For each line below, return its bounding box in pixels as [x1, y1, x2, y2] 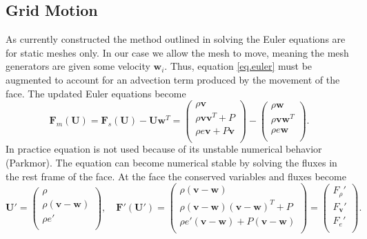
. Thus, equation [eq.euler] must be [164, 59, 313, 73]
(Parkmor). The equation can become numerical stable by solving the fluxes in [6, 155, 337, 170]
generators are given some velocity [6, 59, 150, 73]
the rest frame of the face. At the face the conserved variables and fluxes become [6, 169, 346, 183]
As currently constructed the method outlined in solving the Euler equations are [6, 32, 346, 46]
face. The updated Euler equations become [6, 86, 186, 100]
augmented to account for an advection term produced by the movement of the [6, 72, 340, 86]
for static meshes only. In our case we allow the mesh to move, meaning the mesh [6, 45, 349, 59]
